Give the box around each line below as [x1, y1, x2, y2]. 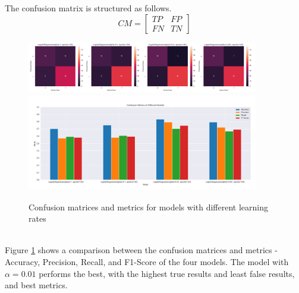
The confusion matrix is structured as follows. [5, 2, 172, 14]
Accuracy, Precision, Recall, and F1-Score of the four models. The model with [5, 255, 289, 267]
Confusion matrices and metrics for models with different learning [29, 200, 269, 213]
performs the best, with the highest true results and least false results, [39, 267, 295, 279]
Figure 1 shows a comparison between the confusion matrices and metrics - [5, 244, 278, 256]
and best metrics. [5, 279, 68, 291]
